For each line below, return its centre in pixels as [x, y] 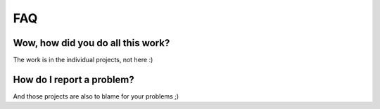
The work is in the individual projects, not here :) [83, 60]
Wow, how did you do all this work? [91, 43]
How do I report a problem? [74, 79]
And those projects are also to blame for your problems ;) [96, 96]
